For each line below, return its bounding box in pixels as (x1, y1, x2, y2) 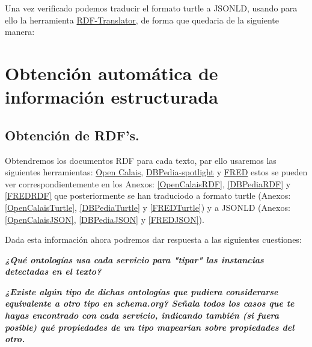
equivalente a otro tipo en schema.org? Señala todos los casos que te (5, 297, 295, 310)
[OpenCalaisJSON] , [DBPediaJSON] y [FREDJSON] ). (5, 213, 204, 225)
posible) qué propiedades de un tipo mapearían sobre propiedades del (5, 320, 295, 333)
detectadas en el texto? (5, 265, 102, 278)
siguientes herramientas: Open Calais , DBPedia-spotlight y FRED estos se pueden (5, 166, 308, 178)
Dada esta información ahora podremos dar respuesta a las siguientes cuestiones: (5, 233, 302, 246)
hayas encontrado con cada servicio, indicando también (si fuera (5, 309, 280, 322)
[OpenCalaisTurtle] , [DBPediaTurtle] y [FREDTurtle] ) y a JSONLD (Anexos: (5, 201, 290, 213)
